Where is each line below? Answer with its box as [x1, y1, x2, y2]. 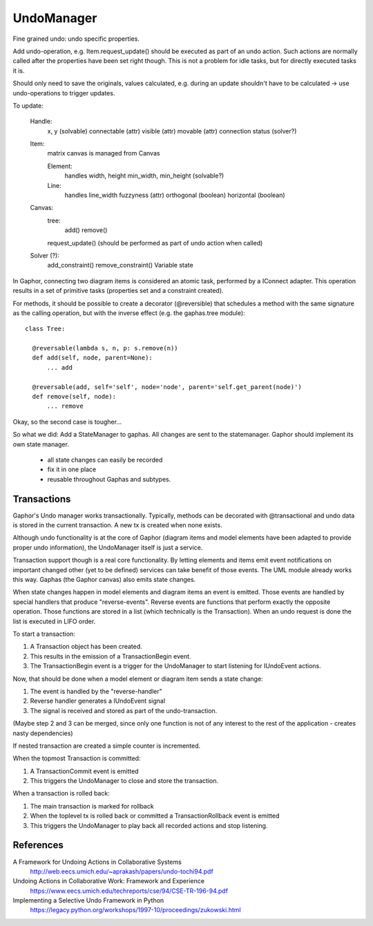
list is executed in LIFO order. [12, 617, 96, 625]
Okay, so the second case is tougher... [12, 417, 122, 426]
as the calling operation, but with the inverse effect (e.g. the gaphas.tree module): [12, 308, 245, 317]
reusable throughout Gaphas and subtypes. [47, 475, 171, 483]
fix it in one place [47, 465, 97, 473]
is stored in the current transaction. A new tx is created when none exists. [12, 521, 222, 529]
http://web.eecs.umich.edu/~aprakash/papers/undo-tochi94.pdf [30, 867, 213, 876]
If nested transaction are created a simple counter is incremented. [12, 741, 201, 750]
